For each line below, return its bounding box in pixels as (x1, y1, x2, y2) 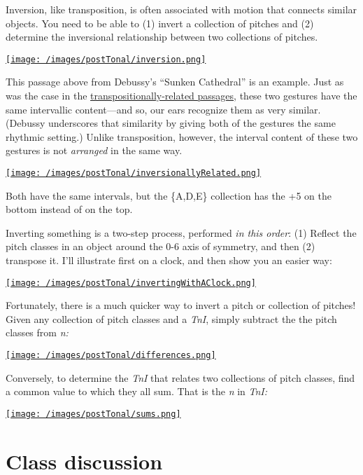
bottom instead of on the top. (6, 202, 133, 216)
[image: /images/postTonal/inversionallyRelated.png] (6, 168, 262, 178)
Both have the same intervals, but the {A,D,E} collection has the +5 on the (6, 188, 332, 202)
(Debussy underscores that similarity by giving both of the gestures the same (6, 116, 336, 130)
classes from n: (6, 325, 69, 340)
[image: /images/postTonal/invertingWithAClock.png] (6, 277, 256, 288)
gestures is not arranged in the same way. (6, 143, 183, 158)
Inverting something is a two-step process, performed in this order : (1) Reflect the (6, 225, 357, 240)
